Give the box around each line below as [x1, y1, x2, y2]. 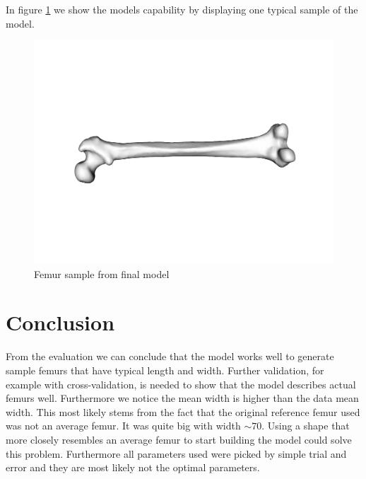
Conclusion [6, 308, 115, 337]
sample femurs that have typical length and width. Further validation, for [6, 363, 324, 378]
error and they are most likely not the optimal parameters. [6, 460, 260, 475]
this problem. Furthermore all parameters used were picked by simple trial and [6, 446, 347, 461]
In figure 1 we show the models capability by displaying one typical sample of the [6, 2, 358, 16]
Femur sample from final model [34, 266, 170, 281]
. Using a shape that [261, 418, 350, 433]
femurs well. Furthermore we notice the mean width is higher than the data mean [6, 391, 359, 405]
